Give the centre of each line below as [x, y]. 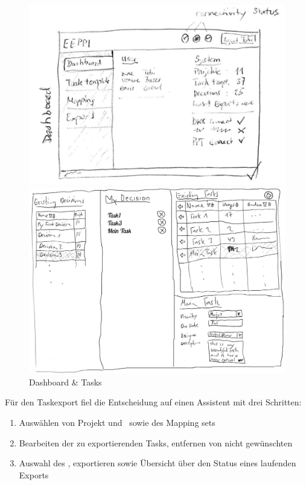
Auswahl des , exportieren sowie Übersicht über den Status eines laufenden [158, 463]
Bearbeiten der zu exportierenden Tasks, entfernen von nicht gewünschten [156, 442]
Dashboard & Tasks [65, 382]
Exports [34, 474]
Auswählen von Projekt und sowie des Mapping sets [117, 422]
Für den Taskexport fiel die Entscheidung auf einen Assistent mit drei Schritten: [153, 402]
